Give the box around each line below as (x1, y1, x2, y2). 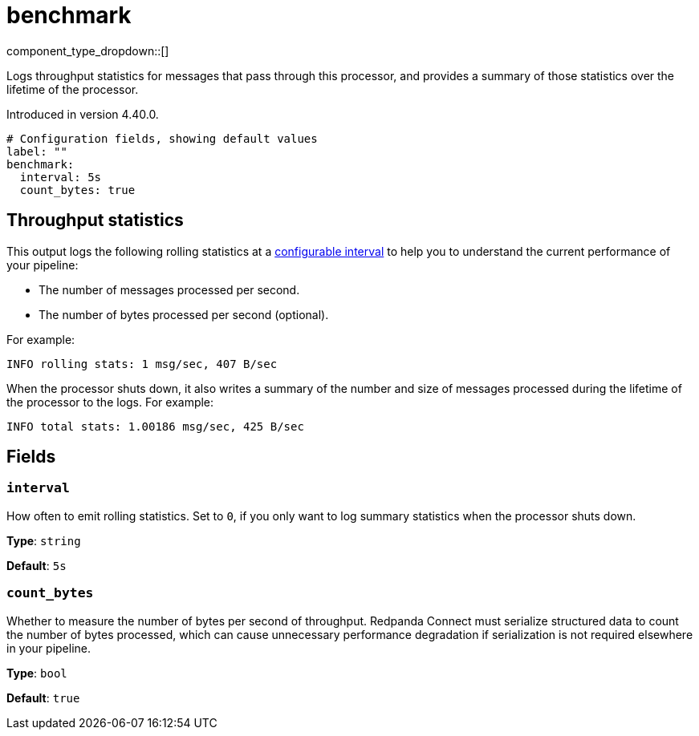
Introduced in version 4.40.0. (6, 107, 159, 121)
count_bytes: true (19, 183, 136, 196)
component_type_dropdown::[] (6, 43, 169, 58)
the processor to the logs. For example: (6, 394, 214, 409)
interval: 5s (19, 170, 102, 184)
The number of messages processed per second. (39, 282, 300, 297)
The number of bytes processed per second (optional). (39, 307, 329, 321)
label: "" (6, 144, 67, 158)
